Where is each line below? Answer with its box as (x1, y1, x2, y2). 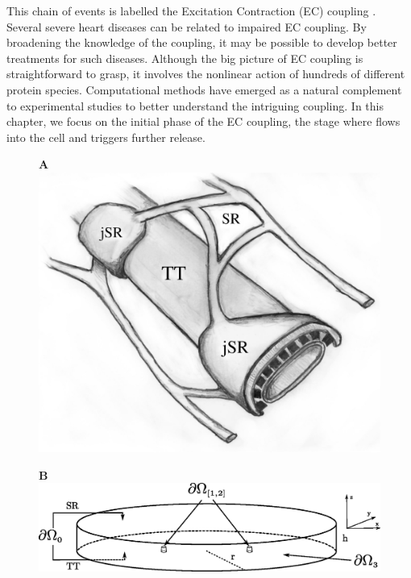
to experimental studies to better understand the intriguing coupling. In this (6, 97, 384, 114)
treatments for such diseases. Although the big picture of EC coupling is (6, 49, 363, 66)
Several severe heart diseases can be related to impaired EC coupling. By (6, 18, 367, 35)
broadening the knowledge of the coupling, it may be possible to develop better (6, 34, 397, 51)
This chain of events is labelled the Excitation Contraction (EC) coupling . (6, 2, 376, 19)
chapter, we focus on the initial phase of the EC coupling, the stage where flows (6, 113, 401, 130)
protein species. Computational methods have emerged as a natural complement (6, 81, 402, 98)
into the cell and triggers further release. (6, 128, 205, 145)
